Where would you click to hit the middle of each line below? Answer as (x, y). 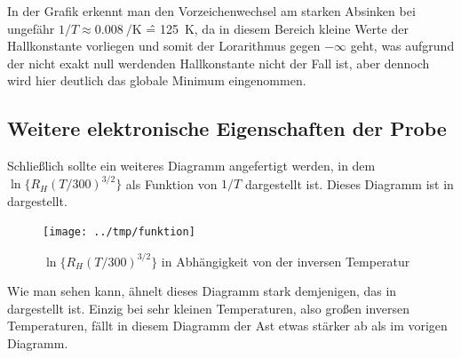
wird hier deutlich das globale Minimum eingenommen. (157, 80)
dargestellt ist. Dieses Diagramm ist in (349, 183)
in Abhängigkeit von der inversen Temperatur (286, 261)
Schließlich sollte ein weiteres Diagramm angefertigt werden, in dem (191, 166)
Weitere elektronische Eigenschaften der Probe (227, 128)
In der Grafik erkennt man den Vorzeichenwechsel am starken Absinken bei (211, 11)
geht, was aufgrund (402, 46)
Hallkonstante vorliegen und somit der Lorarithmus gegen (164, 46)
